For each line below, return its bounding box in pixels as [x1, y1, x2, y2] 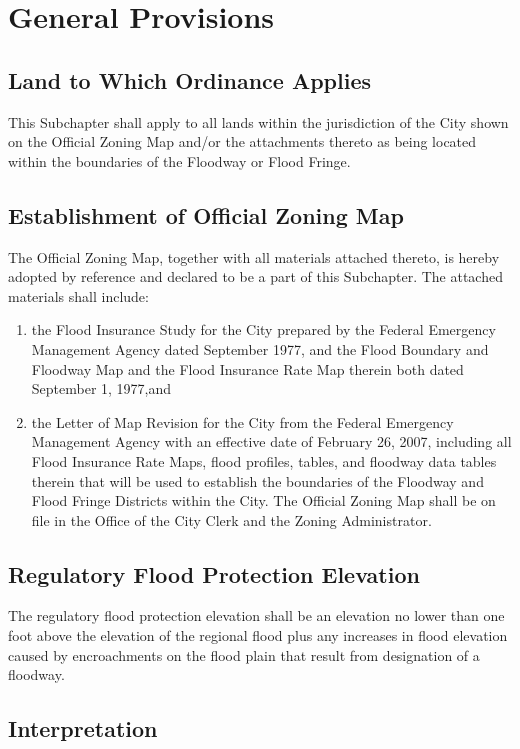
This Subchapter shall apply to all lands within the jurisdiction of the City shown [8, 111, 509, 132]
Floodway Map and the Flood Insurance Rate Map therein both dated [31, 358, 464, 379]
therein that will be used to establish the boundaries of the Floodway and [31, 470, 484, 491]
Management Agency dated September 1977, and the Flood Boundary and [31, 338, 489, 359]
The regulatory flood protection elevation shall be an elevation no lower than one [8, 605, 505, 626]
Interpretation [8, 713, 158, 744]
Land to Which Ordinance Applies [8, 64, 371, 95]
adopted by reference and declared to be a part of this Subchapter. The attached [8, 266, 503, 287]
